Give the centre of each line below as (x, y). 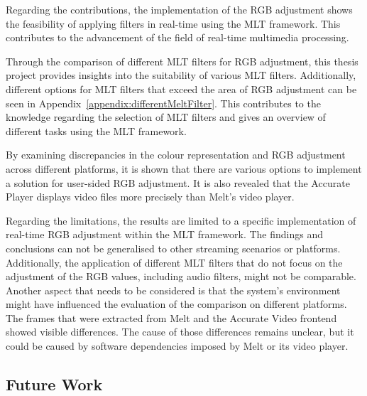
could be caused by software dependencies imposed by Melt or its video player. (177, 346)
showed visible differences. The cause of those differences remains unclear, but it (180, 332)
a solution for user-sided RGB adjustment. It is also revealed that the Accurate (178, 182)
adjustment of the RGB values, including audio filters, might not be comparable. (181, 276)
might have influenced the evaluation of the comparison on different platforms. (176, 304)
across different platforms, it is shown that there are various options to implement (184, 168)
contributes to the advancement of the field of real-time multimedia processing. (177, 37)
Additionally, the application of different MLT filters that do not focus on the (174, 262)
